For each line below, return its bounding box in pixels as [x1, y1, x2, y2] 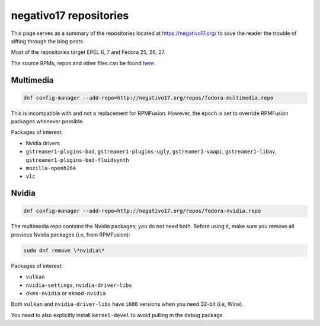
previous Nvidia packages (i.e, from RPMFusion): [11, 231, 130, 238]
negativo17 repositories [11, 9, 129, 22]
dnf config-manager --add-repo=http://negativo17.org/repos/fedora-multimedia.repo [23, 94, 274, 101]
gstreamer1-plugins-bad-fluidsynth [25, 156, 130, 163]
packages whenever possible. [11, 118, 84, 125]
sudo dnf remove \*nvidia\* [23, 247, 105, 254]
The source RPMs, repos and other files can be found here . [11, 59, 156, 66]
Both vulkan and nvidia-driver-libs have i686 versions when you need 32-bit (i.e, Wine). [11, 301, 244, 308]
